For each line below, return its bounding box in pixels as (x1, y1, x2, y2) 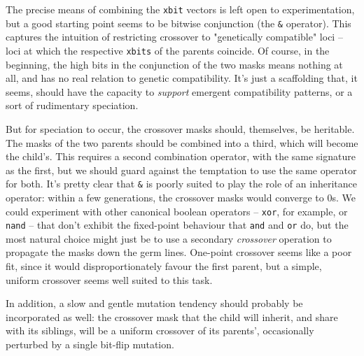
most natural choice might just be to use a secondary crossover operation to (6, 231, 332, 245)
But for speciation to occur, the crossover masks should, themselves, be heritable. (6, 121, 355, 136)
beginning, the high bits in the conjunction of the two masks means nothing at (6, 57, 343, 71)
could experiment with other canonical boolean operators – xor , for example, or (6, 204, 348, 218)
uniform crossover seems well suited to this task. (6, 272, 213, 287)
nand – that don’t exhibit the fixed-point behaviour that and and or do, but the (6, 218, 349, 232)
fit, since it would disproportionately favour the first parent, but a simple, (6, 259, 322, 273)
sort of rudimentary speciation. (6, 98, 139, 113)
